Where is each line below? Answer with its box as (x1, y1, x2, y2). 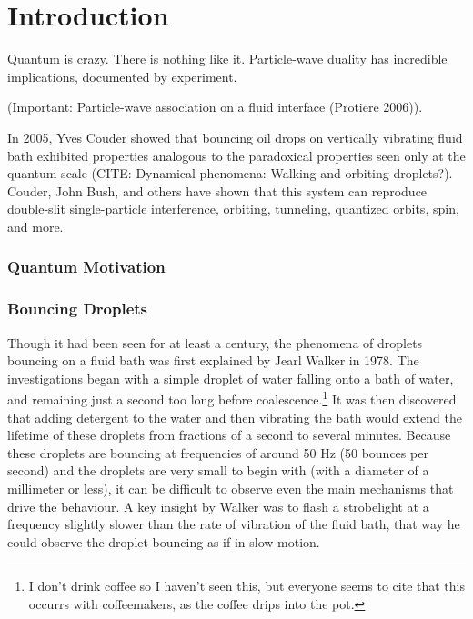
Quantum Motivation (7, 255, 166, 278)
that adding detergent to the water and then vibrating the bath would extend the (7, 407, 462, 426)
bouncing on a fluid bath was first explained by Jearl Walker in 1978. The (7, 351, 419, 370)
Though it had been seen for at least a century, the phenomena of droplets (7, 333, 423, 352)
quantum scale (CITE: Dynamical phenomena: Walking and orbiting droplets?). (7, 164, 453, 183)
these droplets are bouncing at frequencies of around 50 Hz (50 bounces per (7, 443, 428, 462)
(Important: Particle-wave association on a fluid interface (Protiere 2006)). (7, 97, 423, 116)
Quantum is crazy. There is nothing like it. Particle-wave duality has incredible (7, 49, 448, 68)
